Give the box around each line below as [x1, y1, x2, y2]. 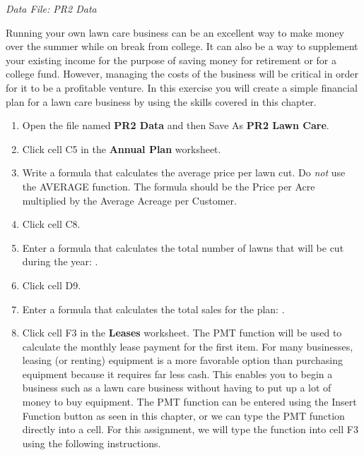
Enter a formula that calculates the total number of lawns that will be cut [22, 240, 344, 255]
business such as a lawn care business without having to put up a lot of [22, 380, 331, 395]
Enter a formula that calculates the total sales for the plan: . [22, 301, 285, 316]
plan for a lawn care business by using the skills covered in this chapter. [6, 94, 317, 109]
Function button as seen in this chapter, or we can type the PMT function [22, 408, 345, 423]
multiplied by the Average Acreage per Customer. [22, 193, 237, 207]
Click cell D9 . [22, 277, 81, 292]
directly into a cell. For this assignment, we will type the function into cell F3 [22, 422, 358, 437]
